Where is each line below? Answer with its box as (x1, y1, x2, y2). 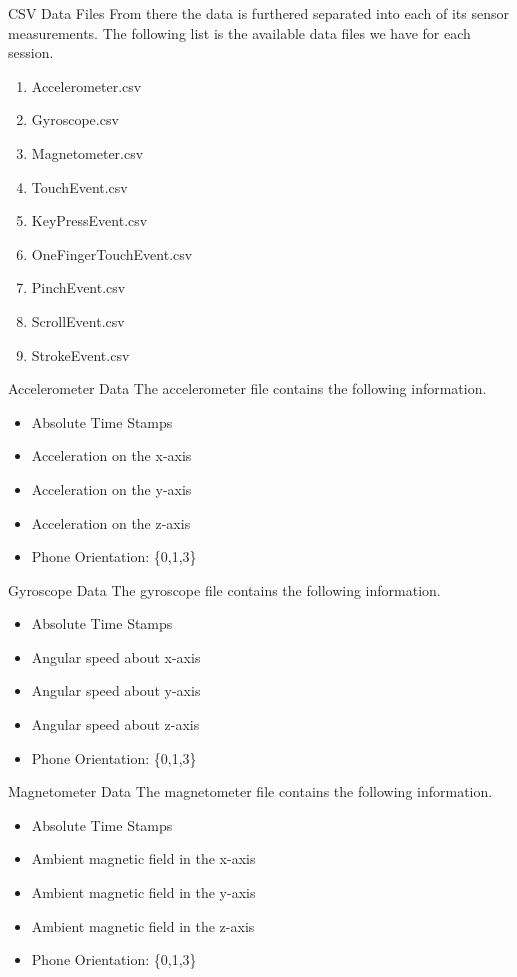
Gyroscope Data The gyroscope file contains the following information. (8, 579, 441, 600)
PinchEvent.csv (31, 277, 126, 298)
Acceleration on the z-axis (31, 512, 191, 533)
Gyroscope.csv (31, 109, 119, 130)
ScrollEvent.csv (31, 310, 125, 331)
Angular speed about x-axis (31, 646, 201, 667)
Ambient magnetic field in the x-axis (31, 848, 256, 869)
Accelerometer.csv (31, 75, 142, 96)
